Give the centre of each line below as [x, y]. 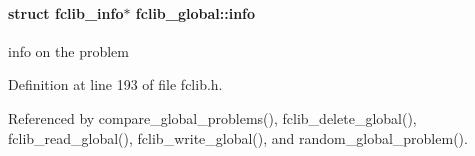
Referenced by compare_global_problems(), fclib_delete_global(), [212, 117]
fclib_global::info [195, 12]
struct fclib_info [66, 12]
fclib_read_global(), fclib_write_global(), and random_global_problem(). [238, 137]
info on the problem [69, 50]
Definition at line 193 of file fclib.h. [115, 84]
